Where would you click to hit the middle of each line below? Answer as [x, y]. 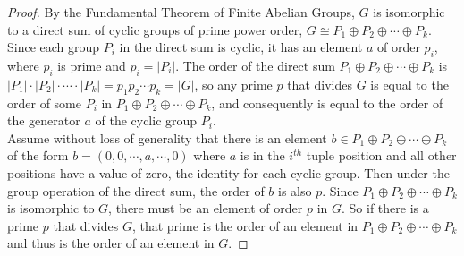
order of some [44, 102]
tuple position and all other [381, 155]
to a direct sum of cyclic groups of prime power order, [155, 29]
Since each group [54, 47]
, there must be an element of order [206, 208]
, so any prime [233, 84]
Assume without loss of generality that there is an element [167, 137]
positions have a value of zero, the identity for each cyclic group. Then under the [228, 172]
